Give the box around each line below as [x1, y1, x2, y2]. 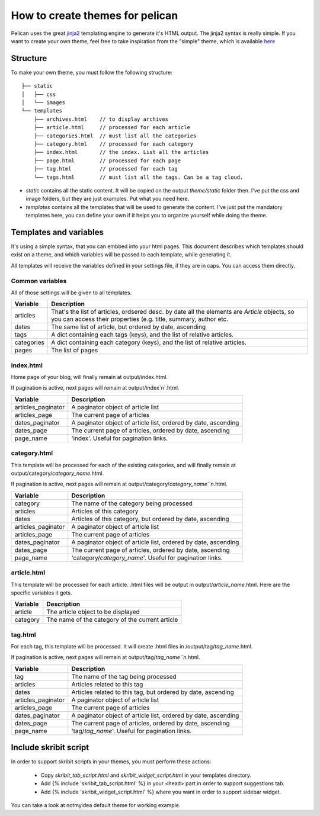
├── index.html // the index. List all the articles [33, 149, 209, 156]
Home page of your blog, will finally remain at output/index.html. [11, 374, 168, 381]
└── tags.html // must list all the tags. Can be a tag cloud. [33, 174, 244, 181]
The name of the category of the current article [46, 616, 178, 624]
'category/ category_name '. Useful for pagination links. [71, 554, 223, 562]
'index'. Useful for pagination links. [71, 434, 168, 442]
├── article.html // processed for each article [33, 124, 191, 131]
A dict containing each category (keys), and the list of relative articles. [51, 338, 247, 346]
